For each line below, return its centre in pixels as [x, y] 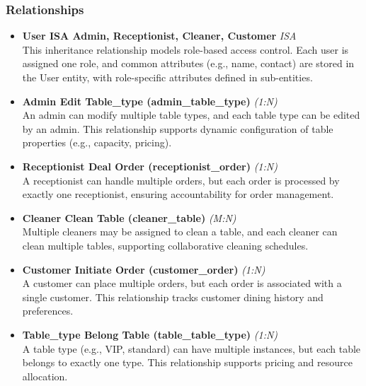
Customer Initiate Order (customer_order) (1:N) [144, 269]
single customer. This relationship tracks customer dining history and [173, 297]
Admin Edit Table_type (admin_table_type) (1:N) [150, 101]
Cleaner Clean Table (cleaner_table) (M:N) [129, 217]
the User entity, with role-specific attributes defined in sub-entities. [167, 77]
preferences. [48, 311]
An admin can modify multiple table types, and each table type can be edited [191, 115]
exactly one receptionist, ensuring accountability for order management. [178, 194]
